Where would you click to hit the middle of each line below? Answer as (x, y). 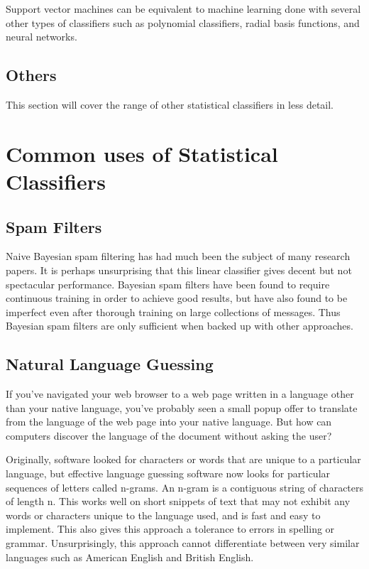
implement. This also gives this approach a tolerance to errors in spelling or (170, 529)
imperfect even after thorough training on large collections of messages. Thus (173, 311)
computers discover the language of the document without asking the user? (169, 435)
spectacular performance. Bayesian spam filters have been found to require (168, 284)
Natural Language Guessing (110, 364)
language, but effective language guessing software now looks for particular (168, 473)
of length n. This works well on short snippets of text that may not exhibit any (178, 501)
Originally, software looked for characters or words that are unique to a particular (183, 459)
